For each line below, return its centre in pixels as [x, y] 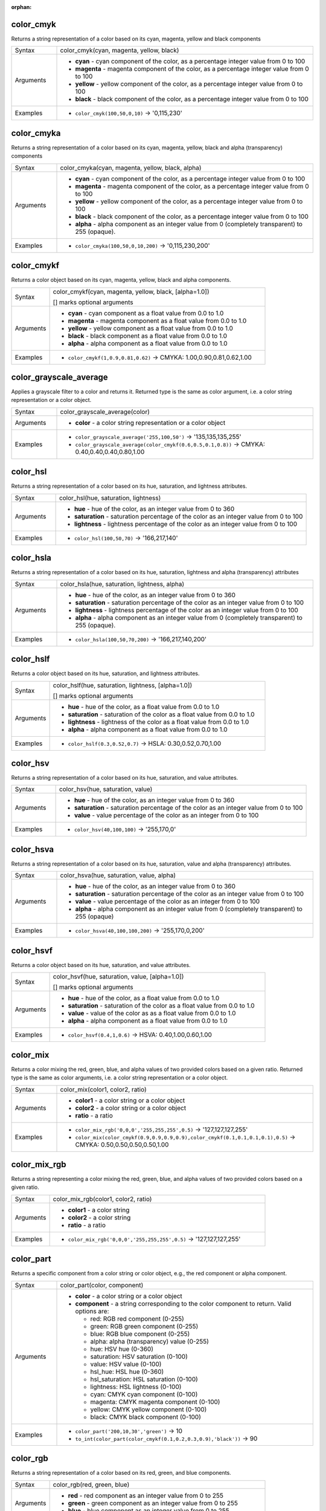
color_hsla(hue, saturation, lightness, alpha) [122, 584]
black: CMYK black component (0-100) [146, 1417]
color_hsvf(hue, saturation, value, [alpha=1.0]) [118, 977]
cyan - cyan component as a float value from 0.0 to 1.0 [146, 313]
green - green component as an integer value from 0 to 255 [153, 1503]
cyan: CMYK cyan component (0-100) [144, 1394]
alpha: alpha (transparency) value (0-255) [150, 1341]
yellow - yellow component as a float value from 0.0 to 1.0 [151, 328]
